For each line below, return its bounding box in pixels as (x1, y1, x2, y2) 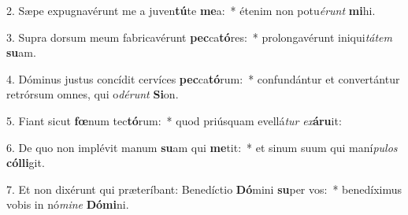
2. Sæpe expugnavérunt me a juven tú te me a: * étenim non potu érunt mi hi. (6, 2, 376, 18)
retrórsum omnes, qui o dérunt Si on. (6, 86, 179, 102)
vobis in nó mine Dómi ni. (6, 196, 129, 213)
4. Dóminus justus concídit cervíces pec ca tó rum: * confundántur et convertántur (6, 70, 400, 87)
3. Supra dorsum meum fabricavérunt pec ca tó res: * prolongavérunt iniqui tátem (6, 28, 392, 45)
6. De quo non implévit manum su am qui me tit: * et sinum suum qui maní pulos (6, 139, 398, 155)
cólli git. (6, 154, 45, 171)
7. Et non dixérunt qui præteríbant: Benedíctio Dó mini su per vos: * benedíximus (6, 180, 402, 197)
